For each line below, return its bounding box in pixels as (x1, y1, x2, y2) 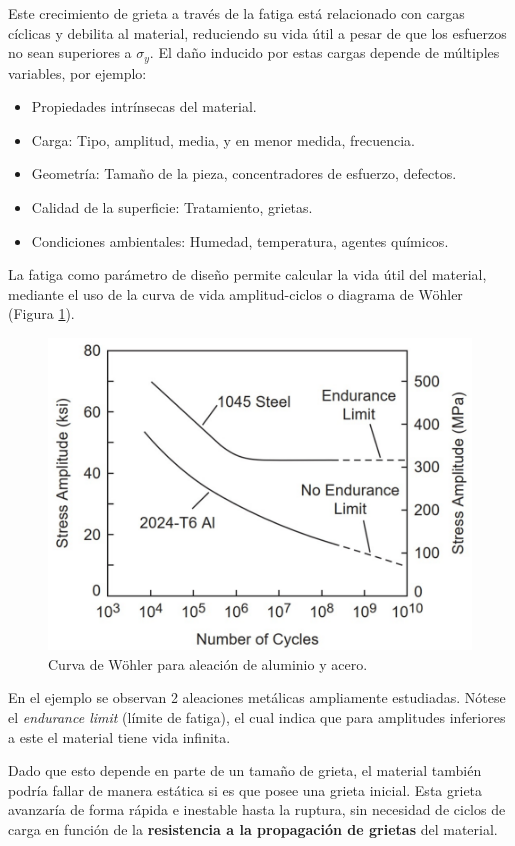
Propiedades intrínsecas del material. (31, 96, 257, 117)
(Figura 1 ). (8, 303, 75, 324)
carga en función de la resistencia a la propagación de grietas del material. (8, 818, 498, 839)
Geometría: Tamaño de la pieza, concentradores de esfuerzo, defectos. (31, 163, 457, 184)
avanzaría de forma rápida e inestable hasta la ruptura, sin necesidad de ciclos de (8, 799, 506, 820)
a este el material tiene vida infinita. (8, 726, 231, 747)
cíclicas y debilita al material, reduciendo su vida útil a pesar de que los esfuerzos (8, 22, 507, 43)
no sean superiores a (8, 42, 132, 63)
